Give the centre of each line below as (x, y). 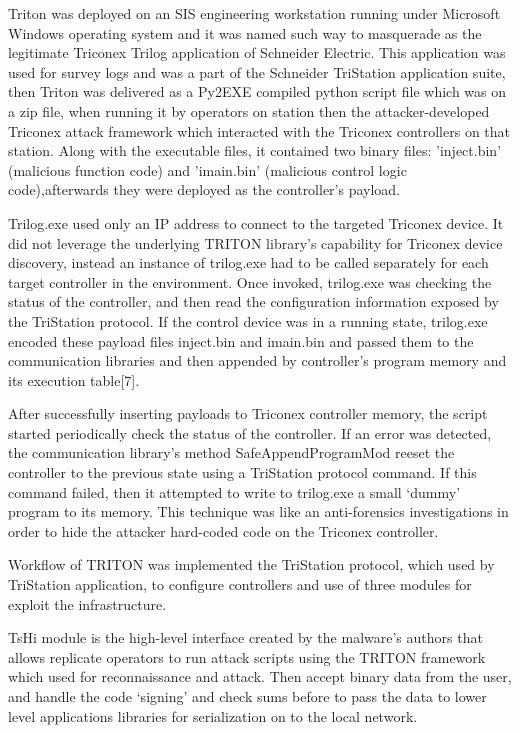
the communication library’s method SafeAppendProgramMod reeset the (231, 452)
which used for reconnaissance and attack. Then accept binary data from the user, (260, 676)
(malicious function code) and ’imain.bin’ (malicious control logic (207, 169)
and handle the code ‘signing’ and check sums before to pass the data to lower (247, 696)
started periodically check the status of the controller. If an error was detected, (250, 432)
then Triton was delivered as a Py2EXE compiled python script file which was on (257, 91)
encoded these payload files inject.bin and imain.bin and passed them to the (241, 340)
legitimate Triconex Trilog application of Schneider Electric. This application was (257, 52)
